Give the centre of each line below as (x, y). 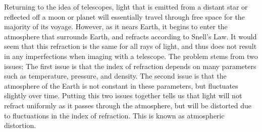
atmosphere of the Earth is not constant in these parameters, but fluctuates (121, 85)
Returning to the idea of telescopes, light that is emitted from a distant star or (126, 7)
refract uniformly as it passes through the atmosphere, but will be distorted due (128, 105)
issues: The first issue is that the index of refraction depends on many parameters (130, 66)
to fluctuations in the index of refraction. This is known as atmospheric (114, 115)
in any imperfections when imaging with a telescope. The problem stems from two (131, 56)
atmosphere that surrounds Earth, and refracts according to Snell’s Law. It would (130, 36)
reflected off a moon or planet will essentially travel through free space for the (124, 16)
